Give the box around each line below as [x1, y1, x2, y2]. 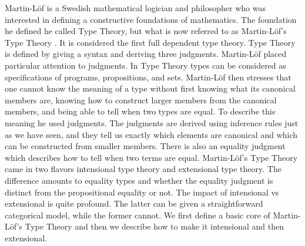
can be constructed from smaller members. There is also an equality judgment [5, 140, 286, 152]
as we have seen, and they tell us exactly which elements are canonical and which [5, 128, 298, 140]
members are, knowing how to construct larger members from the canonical [5, 93, 277, 106]
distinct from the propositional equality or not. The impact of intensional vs [5, 186, 279, 198]
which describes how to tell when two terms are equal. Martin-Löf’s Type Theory [5, 151, 298, 163]
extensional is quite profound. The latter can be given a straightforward [5, 197, 263, 210]
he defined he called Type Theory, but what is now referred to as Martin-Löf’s [5, 25, 287, 37]
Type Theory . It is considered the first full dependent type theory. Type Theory [5, 36, 296, 48]
